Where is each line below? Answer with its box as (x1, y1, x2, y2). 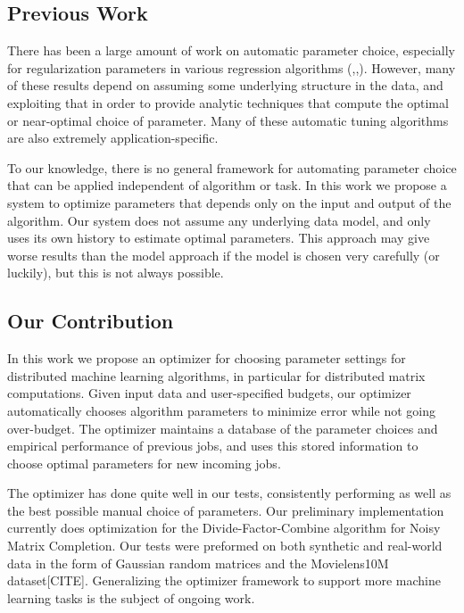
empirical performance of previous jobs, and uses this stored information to (7, 436, 418, 455)
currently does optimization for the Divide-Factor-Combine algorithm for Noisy (7, 518, 441, 537)
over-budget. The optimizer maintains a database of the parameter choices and (7, 418, 438, 437)
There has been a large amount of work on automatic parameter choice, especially (7, 41, 455, 60)
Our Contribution (7, 307, 174, 335)
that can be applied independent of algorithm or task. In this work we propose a (7, 176, 447, 195)
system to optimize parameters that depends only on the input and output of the (7, 193, 452, 211)
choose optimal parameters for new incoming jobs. (7, 453, 281, 472)
